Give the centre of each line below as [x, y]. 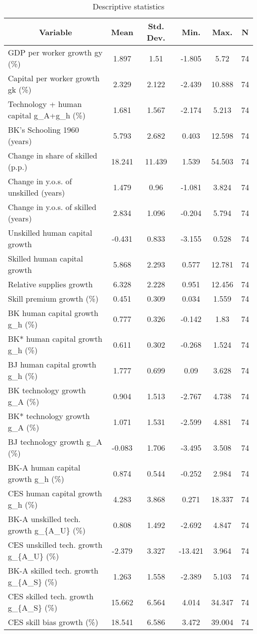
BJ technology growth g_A [55, 442]
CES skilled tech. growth [51, 596]
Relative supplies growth [50, 284]
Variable [55, 32]
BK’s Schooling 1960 [43, 130]
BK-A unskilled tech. [44, 519]
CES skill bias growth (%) [53, 622]
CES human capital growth [55, 493]
